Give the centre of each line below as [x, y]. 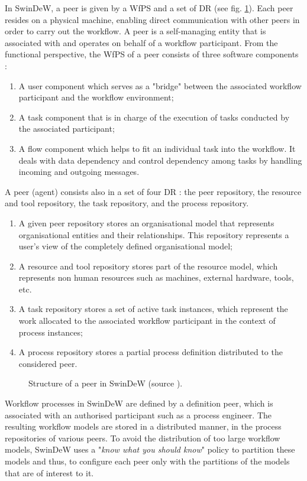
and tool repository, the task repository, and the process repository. [127, 203]
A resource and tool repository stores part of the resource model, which [148, 266]
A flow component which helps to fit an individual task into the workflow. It [157, 148]
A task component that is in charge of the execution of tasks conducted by [154, 117]
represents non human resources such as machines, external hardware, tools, [156, 277]
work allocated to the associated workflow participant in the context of [147, 321]
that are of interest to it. [49, 472]
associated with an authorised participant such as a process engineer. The [138, 415]
